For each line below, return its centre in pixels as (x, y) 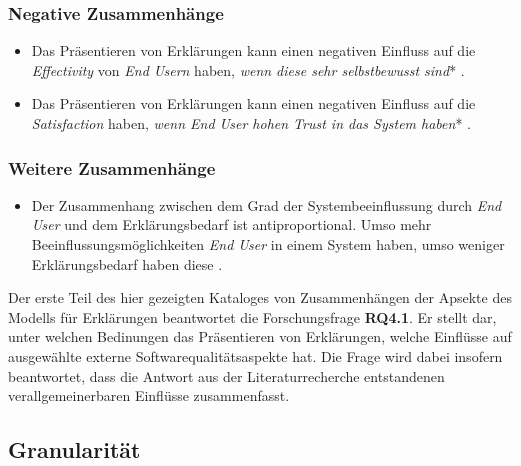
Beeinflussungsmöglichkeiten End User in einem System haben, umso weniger (268, 244)
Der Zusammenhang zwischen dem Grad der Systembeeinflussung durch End (266, 204)
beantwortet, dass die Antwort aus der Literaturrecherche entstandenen (226, 375)
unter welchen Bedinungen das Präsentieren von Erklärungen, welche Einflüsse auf (260, 336)
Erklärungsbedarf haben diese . (127, 263)
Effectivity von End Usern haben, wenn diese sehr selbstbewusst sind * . (248, 69)
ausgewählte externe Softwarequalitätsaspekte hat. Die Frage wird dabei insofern (255, 355)
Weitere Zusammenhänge (112, 167)
